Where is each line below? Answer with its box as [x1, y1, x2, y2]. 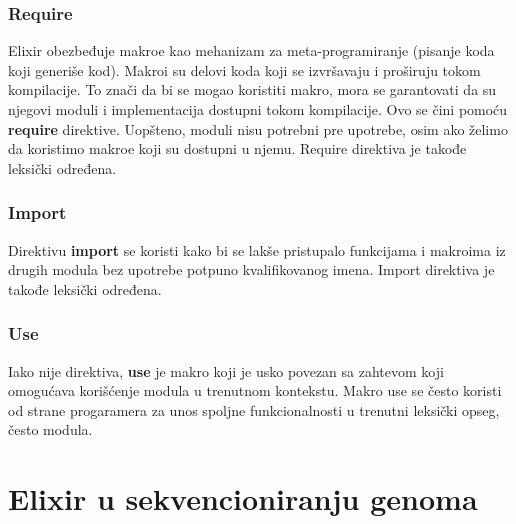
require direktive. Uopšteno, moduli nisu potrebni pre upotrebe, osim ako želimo [8, 118, 508, 139]
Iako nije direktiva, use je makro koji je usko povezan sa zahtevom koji [8, 360, 444, 381]
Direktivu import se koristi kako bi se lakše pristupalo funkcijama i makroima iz [8, 239, 506, 260]
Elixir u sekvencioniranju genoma [8, 478, 478, 519]
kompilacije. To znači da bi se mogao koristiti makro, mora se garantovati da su [8, 79, 497, 100]
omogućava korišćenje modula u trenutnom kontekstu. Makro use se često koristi [8, 380, 502, 401]
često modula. [8, 419, 93, 440]
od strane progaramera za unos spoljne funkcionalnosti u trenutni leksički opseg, [8, 399, 500, 420]
